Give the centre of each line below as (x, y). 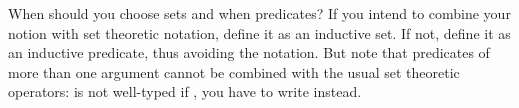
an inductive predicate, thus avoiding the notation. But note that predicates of (249, 52)
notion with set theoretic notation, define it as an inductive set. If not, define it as (259, 32)
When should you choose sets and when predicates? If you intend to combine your (259, 13)
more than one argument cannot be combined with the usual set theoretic (234, 71)
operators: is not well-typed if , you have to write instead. (185, 91)
